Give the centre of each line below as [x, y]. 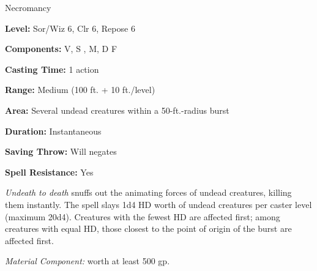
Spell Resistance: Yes [49, 172]
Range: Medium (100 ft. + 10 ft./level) [80, 90]
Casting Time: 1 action [52, 69]
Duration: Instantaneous [53, 131]
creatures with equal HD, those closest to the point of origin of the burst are [148, 228]
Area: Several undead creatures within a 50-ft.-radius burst [117, 110]
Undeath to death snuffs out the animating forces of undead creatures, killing [148, 192]
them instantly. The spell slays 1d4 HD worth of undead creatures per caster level [158, 204]
